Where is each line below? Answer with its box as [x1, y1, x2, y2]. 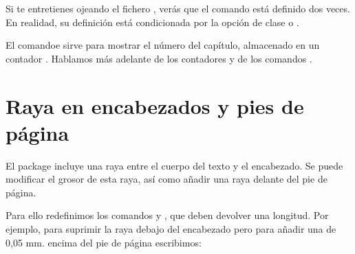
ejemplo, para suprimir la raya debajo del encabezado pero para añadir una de [6, 222, 336, 236]
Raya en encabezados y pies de [6, 91, 304, 119]
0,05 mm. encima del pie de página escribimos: [6, 235, 202, 249]
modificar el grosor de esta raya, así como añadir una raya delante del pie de [6, 172, 327, 186]
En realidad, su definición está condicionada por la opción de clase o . [6, 14, 299, 29]
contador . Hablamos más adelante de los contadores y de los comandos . [6, 51, 312, 65]
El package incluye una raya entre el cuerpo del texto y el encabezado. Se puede [6, 158, 343, 172]
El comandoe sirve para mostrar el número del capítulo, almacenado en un [6, 38, 320, 52]
